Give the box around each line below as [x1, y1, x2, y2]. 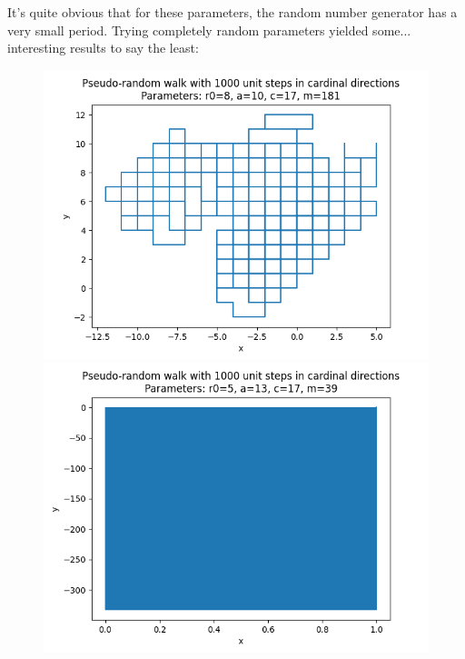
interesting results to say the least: [7, 38, 199, 57]
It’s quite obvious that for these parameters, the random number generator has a [7, 3, 458, 21]
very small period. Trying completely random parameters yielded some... [7, 20, 411, 39]
